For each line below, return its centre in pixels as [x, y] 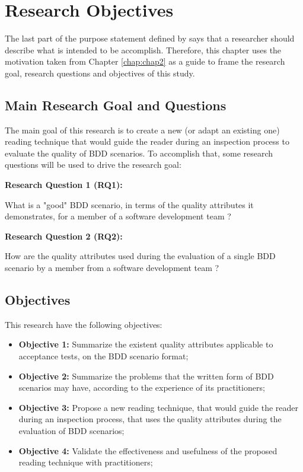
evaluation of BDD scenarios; [71, 430]
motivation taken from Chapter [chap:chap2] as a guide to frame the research [145, 61]
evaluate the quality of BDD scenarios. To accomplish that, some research [139, 153]
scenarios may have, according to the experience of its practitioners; [142, 388]
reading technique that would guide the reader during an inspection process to [147, 141]
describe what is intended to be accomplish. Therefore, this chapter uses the [143, 50]
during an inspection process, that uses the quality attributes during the [150, 419]
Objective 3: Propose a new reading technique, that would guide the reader [158, 407]
